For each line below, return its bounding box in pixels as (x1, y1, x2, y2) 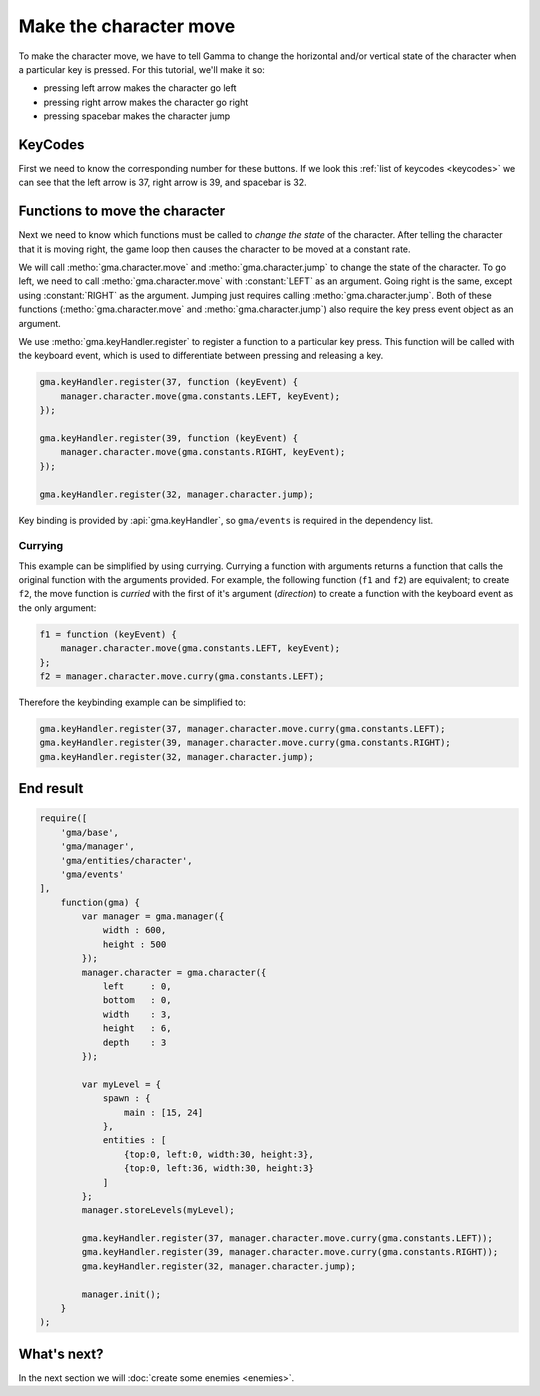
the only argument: (18, 601, 97, 614)
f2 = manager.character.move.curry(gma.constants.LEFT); (39, 671, 325, 682)
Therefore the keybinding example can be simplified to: (18, 696, 247, 708)
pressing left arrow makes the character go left (43, 82, 237, 94)
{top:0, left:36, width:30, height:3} (123, 1163, 314, 1174)
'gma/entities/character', (60, 855, 194, 866)
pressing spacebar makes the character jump (43, 110, 231, 122)
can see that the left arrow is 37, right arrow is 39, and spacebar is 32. (18, 176, 307, 189)
